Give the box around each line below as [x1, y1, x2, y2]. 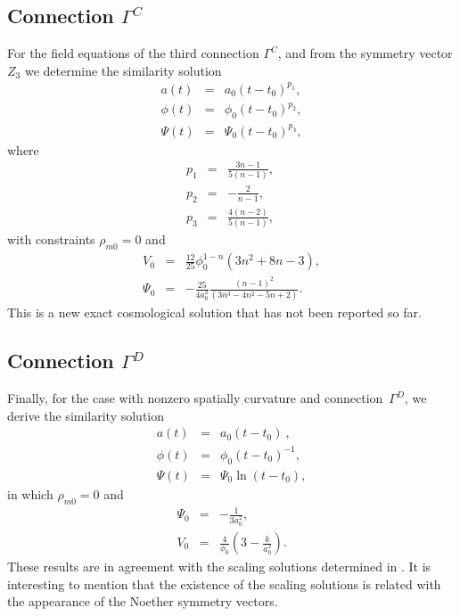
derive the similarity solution [7, 406, 165, 424]
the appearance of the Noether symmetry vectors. [7, 592, 278, 611]
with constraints [7, 230, 95, 249]
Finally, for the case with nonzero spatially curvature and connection [7, 389, 383, 407]
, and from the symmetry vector [277, 44, 453, 62]
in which [7, 484, 53, 503]
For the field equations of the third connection [7, 44, 259, 62]
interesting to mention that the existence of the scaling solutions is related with [7, 574, 441, 593]
